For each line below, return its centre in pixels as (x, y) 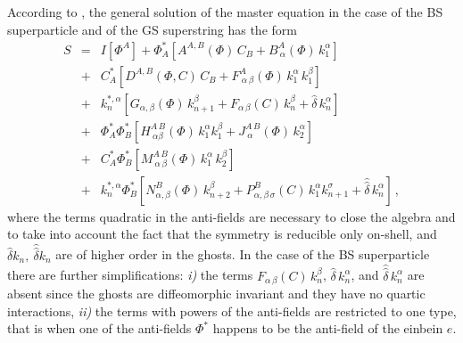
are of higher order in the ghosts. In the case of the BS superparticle (243, 254)
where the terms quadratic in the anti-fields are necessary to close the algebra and (231, 216)
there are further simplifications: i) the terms (130, 275)
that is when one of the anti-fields (99, 328)
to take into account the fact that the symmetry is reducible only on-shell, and (222, 234)
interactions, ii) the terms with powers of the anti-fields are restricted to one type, (232, 310)
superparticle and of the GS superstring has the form (152, 29)
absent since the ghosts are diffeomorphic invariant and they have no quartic (216, 293)
